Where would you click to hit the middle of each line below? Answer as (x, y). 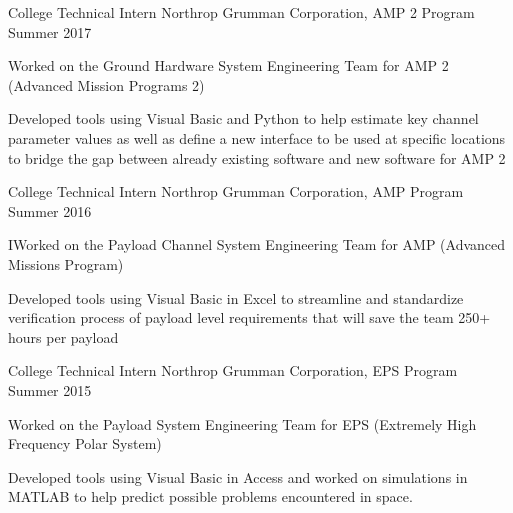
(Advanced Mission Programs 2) (106, 84)
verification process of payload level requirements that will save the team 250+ (249, 317)
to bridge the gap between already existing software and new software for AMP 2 (257, 157)
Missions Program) (66, 263)
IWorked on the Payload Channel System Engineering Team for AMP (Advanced (257, 244)
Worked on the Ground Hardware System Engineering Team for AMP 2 (228, 65)
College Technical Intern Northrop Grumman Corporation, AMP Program (236, 191)
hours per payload (63, 336)
